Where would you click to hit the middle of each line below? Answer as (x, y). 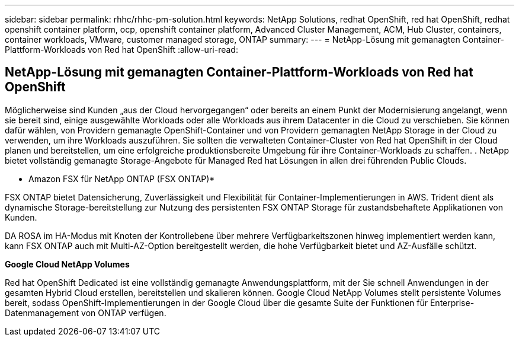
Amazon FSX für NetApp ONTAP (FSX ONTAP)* (122, 179)
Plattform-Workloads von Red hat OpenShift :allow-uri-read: (121, 50)
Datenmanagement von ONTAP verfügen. (86, 313)
